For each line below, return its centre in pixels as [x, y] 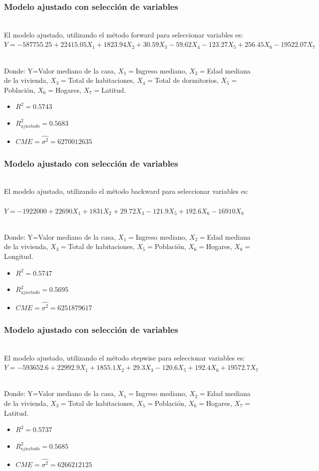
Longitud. [19, 256]
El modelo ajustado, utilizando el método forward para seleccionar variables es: [124, 34]
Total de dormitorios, [187, 80]
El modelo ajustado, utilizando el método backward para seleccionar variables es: [126, 191]
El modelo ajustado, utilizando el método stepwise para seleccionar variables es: [124, 357]
